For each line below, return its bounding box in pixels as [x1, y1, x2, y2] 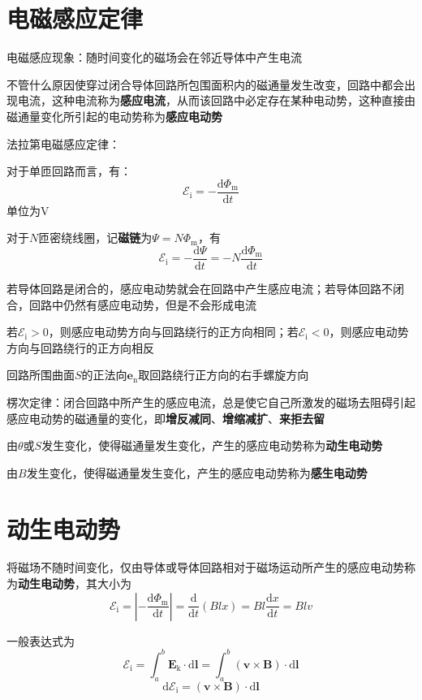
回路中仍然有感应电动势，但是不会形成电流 [28, 296, 256, 313]
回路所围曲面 [6, 366, 75, 383]
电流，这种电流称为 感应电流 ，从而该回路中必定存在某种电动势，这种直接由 [17, 92, 416, 109]
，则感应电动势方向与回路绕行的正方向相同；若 [48, 323, 299, 340]
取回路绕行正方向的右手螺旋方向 [138, 366, 309, 383]
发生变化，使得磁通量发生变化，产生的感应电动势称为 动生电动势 [41, 437, 383, 454]
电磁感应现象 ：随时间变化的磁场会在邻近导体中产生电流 [6, 49, 302, 66]
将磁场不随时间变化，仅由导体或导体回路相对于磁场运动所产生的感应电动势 [6, 559, 404, 576]
